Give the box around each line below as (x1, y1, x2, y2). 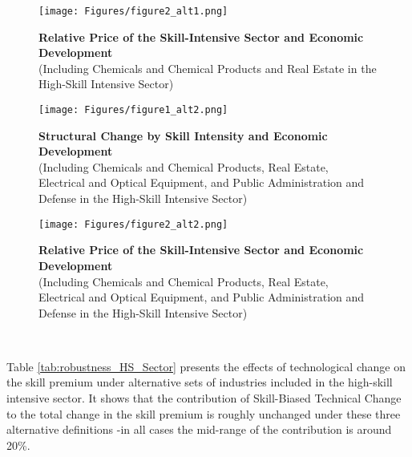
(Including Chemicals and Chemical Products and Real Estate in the (38, 59, 377, 76)
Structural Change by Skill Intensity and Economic (38, 127, 328, 144)
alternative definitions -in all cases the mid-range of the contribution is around (6, 421, 392, 438)
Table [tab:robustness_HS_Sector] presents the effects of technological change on (6, 358, 406, 374)
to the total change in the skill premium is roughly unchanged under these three (6, 405, 401, 422)
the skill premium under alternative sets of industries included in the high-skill (6, 374, 393, 390)
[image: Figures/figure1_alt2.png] (38, 104, 228, 116)
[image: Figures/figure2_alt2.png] (38, 218, 228, 230)
